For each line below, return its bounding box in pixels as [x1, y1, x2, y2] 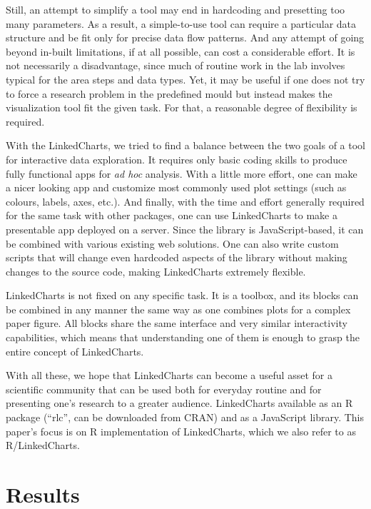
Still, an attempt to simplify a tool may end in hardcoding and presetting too [6, 2, 345, 16]
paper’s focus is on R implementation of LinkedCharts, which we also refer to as [6, 423, 356, 438]
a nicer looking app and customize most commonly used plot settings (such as [6, 180, 347, 195]
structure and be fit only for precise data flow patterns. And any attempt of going [6, 30, 365, 45]
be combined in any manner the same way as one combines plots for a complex [6, 301, 351, 316]
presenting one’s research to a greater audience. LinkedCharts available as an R [6, 395, 353, 410]
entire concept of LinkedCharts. [6, 343, 144, 358]
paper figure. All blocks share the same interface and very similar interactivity [6, 316, 347, 331]
